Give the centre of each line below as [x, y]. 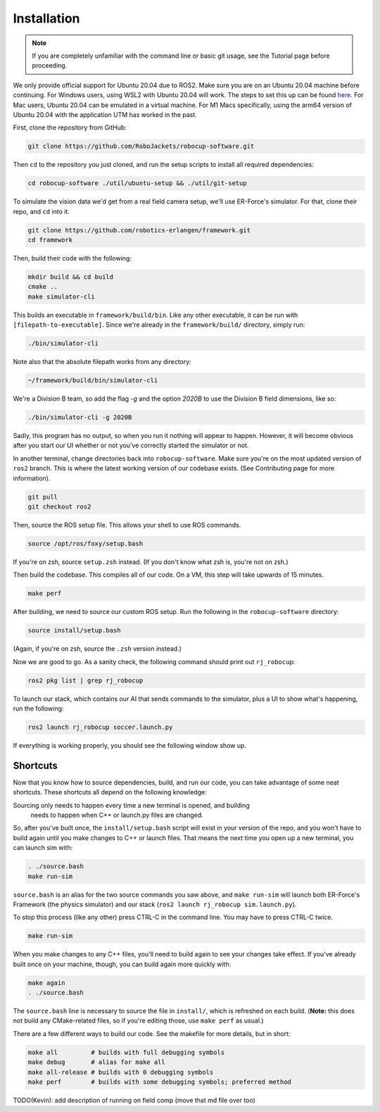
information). [32, 478]
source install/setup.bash [74, 631]
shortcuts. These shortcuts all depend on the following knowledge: [110, 792]
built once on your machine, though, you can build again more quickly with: [122, 964]
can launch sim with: [43, 848]
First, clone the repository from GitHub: [70, 127]
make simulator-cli [61, 296]
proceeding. [50, 65]
